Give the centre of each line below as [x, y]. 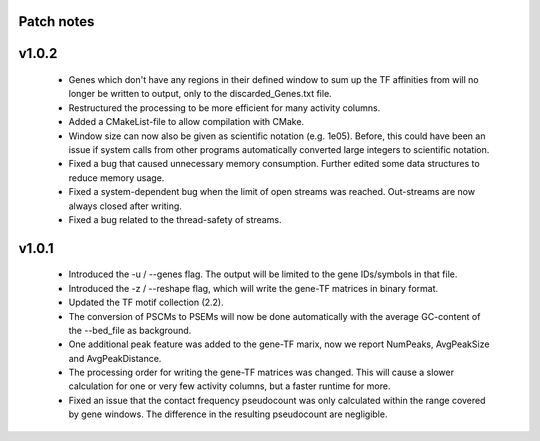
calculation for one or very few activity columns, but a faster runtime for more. [229, 386]
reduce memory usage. [116, 177]
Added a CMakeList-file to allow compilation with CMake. [186, 122]
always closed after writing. [125, 206]
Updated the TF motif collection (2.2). [146, 302]
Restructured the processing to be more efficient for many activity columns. [224, 107]
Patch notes [56, 21]
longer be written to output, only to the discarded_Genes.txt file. [200, 94]
